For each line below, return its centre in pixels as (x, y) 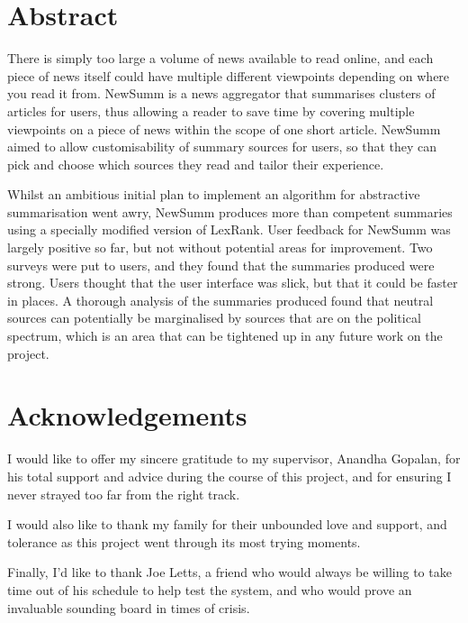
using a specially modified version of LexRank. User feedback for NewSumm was (229, 229)
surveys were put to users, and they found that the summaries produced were (221, 265)
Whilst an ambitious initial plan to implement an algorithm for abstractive (214, 194)
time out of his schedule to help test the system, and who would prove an (210, 589)
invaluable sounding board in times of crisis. (129, 607)
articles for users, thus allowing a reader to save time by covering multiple (211, 110)
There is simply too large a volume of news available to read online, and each (220, 58)
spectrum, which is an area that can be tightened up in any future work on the (225, 336)
